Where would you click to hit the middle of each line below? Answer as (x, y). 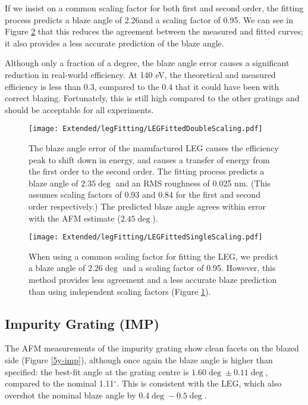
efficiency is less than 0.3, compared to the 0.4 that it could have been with (142, 86)
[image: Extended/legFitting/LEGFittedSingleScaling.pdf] (146, 237)
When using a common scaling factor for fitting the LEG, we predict (153, 256)
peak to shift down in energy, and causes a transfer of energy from (149, 159)
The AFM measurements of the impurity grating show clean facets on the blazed (152, 348)
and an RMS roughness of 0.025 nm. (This (193, 183)
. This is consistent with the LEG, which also (199, 383)
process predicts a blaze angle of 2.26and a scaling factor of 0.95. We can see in (149, 19)
